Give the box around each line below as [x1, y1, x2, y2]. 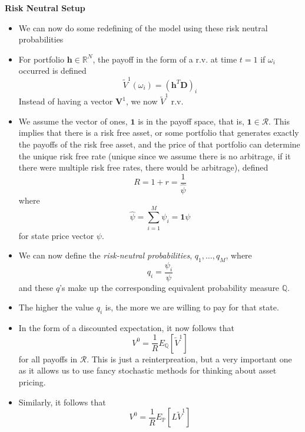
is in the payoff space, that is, [138, 114, 244, 127]
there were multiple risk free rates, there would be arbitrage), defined [18, 161, 268, 174]
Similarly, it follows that [18, 395, 106, 408]
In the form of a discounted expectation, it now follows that [18, 322, 234, 334]
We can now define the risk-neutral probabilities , [18, 249, 193, 261]
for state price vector [18, 229, 94, 241]
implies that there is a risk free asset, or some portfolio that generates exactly [18, 126, 299, 139]
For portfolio [18, 53, 65, 65]
